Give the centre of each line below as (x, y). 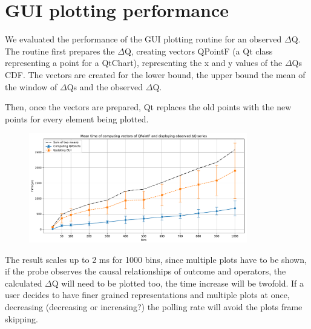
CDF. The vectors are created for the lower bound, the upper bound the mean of (155, 74)
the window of (31, 86)
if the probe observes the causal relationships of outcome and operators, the (146, 271)
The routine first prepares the (60, 51)
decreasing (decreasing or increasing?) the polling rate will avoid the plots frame (154, 307)
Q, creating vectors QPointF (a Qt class (198, 51)
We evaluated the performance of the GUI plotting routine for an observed (143, 39)
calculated (24, 283)
